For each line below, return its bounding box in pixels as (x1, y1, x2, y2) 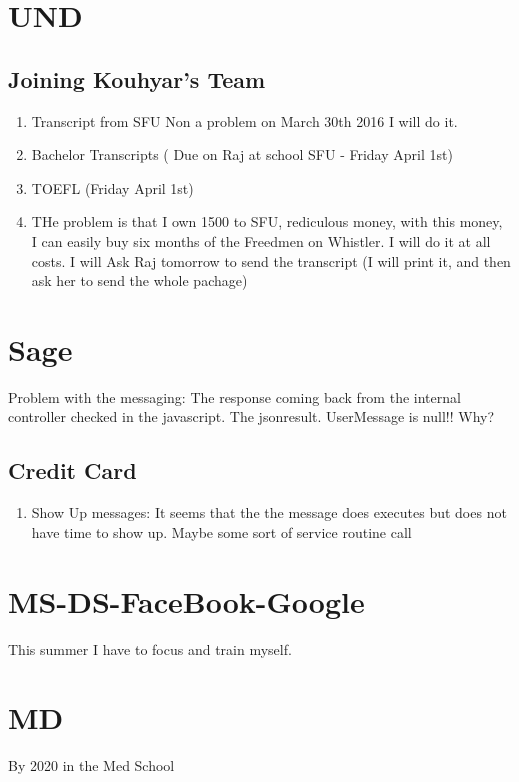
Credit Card (8, 455, 137, 486)
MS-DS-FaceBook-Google (8, 580, 365, 621)
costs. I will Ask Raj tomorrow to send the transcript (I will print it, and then (31, 250, 511, 271)
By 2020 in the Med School (8, 755, 175, 776)
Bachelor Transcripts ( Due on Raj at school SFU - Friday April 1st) (31, 144, 453, 165)
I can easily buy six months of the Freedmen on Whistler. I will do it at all (31, 230, 491, 251)
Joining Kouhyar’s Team (8, 63, 266, 94)
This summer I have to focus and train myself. (8, 638, 292, 659)
